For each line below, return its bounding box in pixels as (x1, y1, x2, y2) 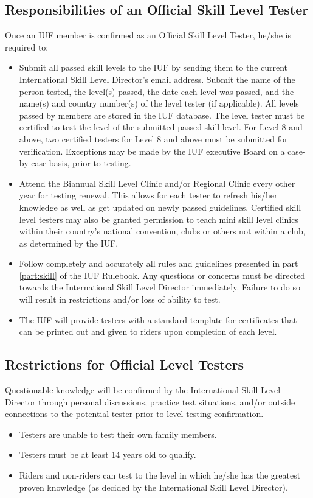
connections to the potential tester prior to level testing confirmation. (5, 407, 264, 420)
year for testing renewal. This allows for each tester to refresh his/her (19, 189, 278, 202)
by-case (19, 156, 47, 169)
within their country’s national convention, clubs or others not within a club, (19, 225, 306, 237)
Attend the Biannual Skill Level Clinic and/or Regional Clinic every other (19, 177, 295, 189)
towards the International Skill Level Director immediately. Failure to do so (19, 281, 300, 293)
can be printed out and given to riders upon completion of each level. (19, 325, 277, 338)
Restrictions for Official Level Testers (5, 355, 244, 374)
